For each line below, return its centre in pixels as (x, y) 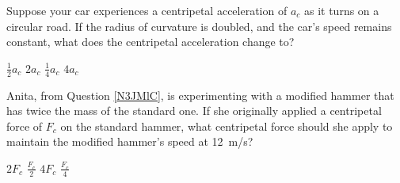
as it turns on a (341, 10)
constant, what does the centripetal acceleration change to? (150, 42)
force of (25, 126)
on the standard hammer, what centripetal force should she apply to (227, 126)
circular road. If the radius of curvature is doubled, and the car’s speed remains (199, 26)
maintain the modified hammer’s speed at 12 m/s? (130, 141)
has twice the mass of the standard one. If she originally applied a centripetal (194, 111)
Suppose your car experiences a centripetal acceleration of (147, 10)
